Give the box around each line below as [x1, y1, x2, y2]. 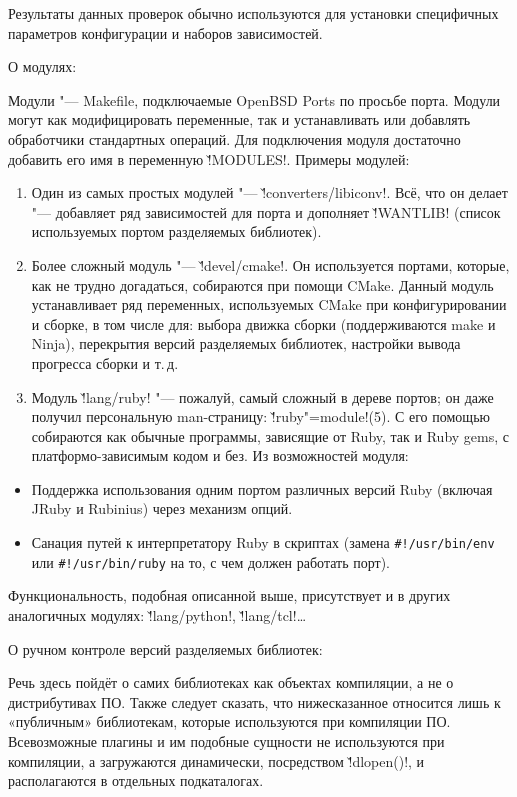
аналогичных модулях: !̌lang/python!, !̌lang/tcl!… [8, 604, 307, 625]
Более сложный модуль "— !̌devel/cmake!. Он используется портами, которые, [31, 254, 510, 275]
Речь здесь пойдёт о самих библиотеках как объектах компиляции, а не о [8, 672, 454, 693]
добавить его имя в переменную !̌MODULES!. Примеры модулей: [8, 148, 410, 169]
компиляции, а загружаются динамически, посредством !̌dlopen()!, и [8, 750, 425, 771]
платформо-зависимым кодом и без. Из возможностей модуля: [31, 445, 409, 466]
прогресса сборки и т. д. [31, 352, 179, 373]
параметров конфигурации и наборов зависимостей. [8, 22, 323, 43]
